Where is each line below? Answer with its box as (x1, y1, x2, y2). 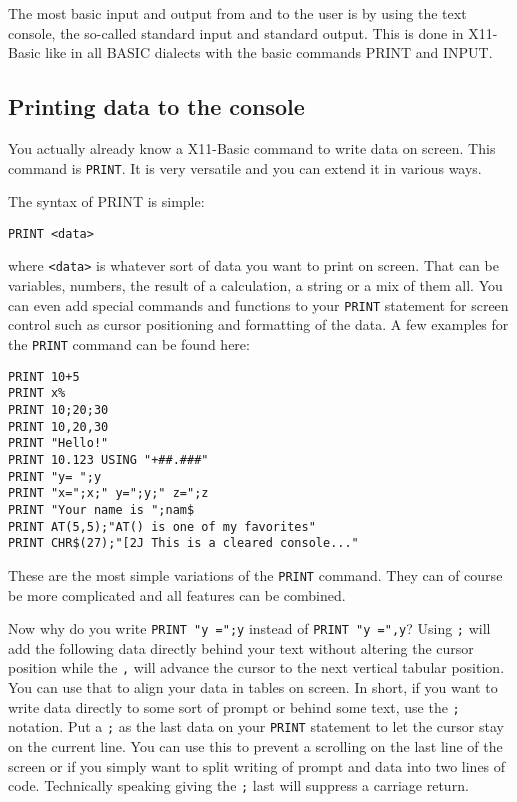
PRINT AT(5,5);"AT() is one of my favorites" (8, 519, 316, 534)
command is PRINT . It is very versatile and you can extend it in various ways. (8, 157, 482, 178)
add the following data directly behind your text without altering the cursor (8, 637, 474, 658)
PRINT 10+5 (8, 369, 80, 384)
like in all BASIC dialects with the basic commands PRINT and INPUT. (45, 42, 493, 63)
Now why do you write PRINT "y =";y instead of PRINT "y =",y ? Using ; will (8, 618, 491, 639)
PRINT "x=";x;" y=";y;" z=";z (8, 486, 209, 501)
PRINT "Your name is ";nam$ (8, 502, 195, 517)
